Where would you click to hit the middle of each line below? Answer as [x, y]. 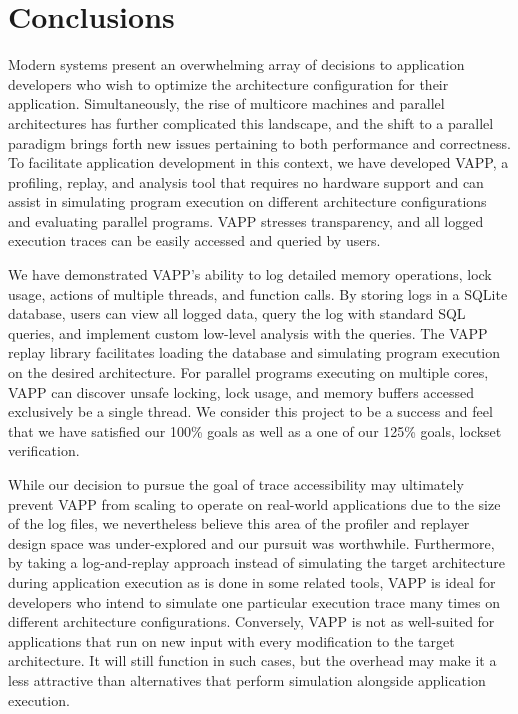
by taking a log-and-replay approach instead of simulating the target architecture [256, 562]
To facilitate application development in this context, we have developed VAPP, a [258, 162]
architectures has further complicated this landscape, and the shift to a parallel [251, 122]
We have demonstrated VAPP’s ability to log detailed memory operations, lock [250, 274]
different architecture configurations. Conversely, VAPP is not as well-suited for [251, 621]
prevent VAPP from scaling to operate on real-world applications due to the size [254, 503]
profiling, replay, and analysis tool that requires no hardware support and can [246, 181]
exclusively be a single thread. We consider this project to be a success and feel [250, 411]
